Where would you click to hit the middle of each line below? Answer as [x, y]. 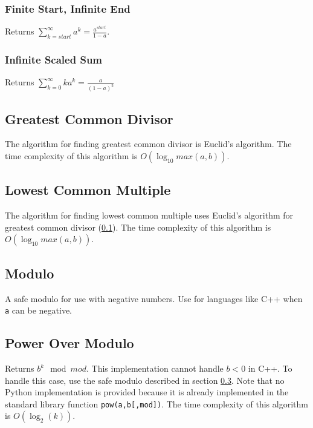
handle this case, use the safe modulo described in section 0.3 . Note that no [145, 380]
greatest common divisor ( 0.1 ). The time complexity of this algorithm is [138, 227]
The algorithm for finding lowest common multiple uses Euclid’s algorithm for [149, 215]
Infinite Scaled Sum [54, 59]
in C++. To [270, 368]
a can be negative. [38, 310]
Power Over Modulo [69, 343]
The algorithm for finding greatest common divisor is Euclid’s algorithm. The [148, 144]
